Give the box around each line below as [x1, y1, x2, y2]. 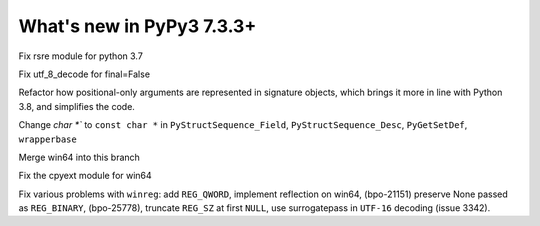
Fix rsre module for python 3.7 [18, 50, 144, 62]
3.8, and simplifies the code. [18, 100, 135, 112]
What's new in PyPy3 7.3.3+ [18, 15, 257, 37]
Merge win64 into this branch [18, 151, 140, 163]
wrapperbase [18, 133, 77, 145]
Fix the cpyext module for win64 [18, 170, 152, 182]
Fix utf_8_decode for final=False [18, 68, 150, 80]
